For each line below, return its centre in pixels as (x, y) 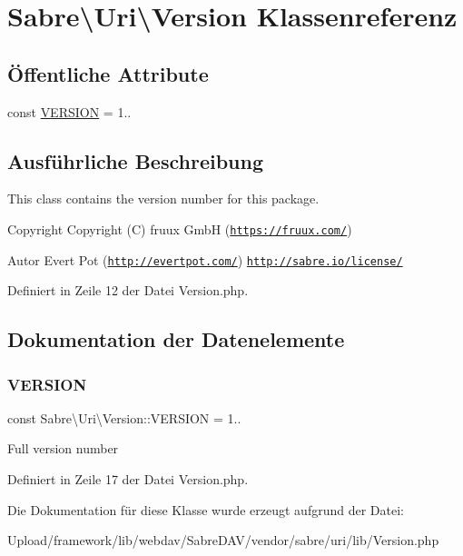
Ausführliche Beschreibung (135, 160)
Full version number (63, 448)
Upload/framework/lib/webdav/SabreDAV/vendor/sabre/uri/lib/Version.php (223, 540)
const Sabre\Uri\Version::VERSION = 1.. (124, 417)
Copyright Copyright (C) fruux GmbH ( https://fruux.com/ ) (180, 228)
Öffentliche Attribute (108, 73)
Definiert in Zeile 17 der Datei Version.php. (128, 479)
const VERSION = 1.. (69, 111)
